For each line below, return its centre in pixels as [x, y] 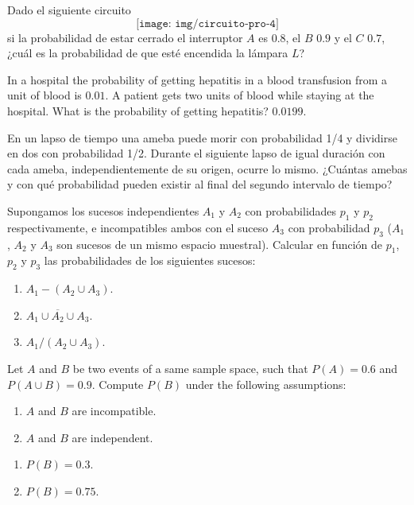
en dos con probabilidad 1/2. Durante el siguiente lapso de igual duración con [196, 153]
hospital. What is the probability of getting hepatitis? [138, 110]
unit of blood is [44, 95]
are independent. [112, 437]
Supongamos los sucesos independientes [103, 210]
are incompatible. [114, 411]
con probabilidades [291, 210]
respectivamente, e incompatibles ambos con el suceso [138, 227]
